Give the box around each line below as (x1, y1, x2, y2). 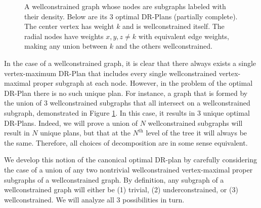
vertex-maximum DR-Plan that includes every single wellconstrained (4, 67, 217, 78)
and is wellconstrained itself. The (122, 21, 225, 31)
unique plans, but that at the (40, 127, 130, 138)
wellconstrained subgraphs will (148, 117, 243, 128)
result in (4, 127, 30, 138)
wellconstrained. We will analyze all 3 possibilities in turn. (4, 194, 185, 204)
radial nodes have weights (24, 30, 104, 41)
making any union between (24, 41, 108, 51)
